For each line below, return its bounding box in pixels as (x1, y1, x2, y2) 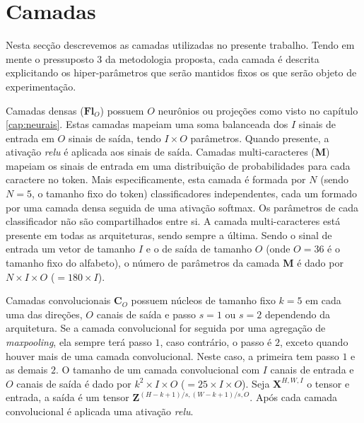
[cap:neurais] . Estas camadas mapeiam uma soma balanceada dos (6, 117, 288, 132)
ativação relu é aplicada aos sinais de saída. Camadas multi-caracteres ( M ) (6, 144, 330, 159)
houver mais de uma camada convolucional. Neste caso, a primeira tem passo (6, 348, 339, 363)
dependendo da (264, 306, 331, 321)
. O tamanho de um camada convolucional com (55, 362, 260, 377)
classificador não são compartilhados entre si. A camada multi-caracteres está (6, 214, 341, 228)
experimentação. (6, 79, 76, 93)
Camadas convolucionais (6, 293, 111, 308)
